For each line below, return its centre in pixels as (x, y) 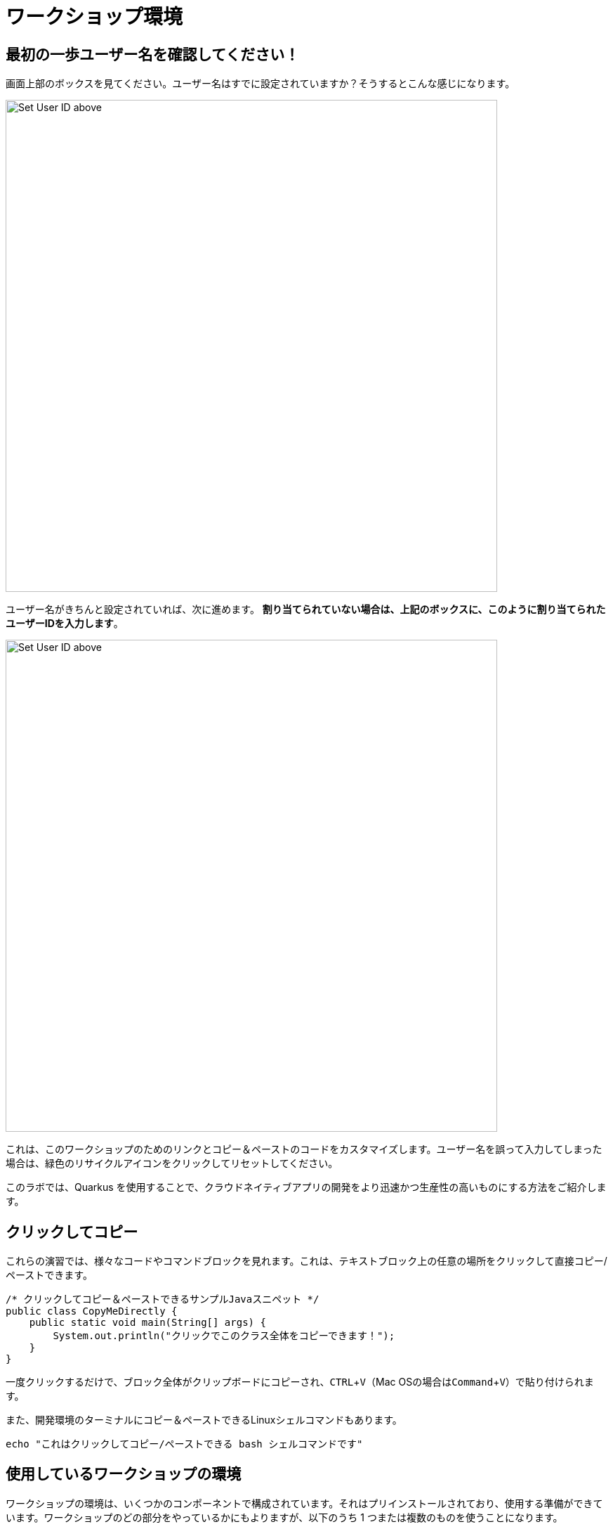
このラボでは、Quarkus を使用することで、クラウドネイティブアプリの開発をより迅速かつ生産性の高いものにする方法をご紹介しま (306, 1187)
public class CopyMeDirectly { (92, 1311)
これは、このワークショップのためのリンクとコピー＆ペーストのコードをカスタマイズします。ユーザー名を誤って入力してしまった (304, 1149)
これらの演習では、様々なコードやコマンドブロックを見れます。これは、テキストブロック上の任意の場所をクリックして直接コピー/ (306, 1261)
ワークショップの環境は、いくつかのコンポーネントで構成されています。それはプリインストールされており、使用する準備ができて (304, 1503)
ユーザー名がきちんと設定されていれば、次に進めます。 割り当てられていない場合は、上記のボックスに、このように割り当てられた (306, 609)
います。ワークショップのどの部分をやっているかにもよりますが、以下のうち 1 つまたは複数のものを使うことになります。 (284, 1517)
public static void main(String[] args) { (147, 1323)
